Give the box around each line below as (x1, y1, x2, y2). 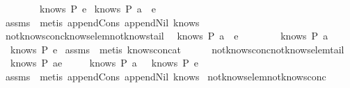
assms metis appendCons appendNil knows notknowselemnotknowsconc (5, 69, 326, 83)
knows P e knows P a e (39, 1, 156, 15)
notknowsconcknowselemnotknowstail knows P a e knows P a (5, 28, 328, 43)
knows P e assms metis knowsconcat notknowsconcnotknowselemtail (10, 42, 344, 56)
